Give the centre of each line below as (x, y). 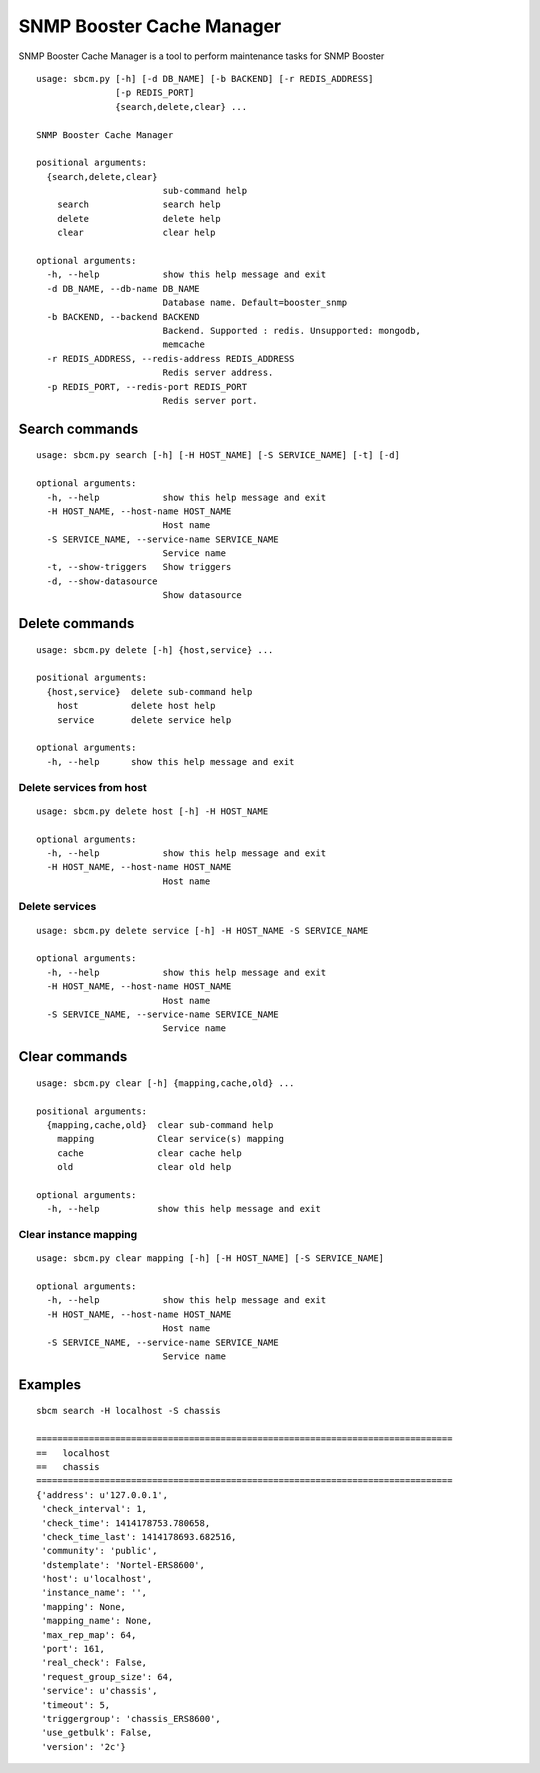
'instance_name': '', (94, 1593)
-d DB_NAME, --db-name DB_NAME (123, 288)
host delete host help (136, 706)
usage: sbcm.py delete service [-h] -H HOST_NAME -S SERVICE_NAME (202, 930)
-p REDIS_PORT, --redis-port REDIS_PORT (147, 386)
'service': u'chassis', (99, 1691)
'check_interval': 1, (94, 1509)
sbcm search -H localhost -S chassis (129, 1411)
